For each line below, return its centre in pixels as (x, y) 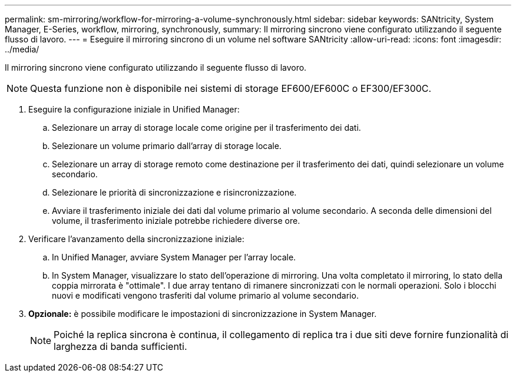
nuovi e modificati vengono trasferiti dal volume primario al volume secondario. (205, 295)
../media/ (22, 49)
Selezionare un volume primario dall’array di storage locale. (167, 146)
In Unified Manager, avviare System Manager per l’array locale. (174, 257)
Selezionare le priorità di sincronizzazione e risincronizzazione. (174, 192)
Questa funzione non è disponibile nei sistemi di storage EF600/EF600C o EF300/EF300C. (231, 88)
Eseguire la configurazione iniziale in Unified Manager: (134, 109)
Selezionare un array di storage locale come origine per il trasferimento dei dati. (206, 128)
